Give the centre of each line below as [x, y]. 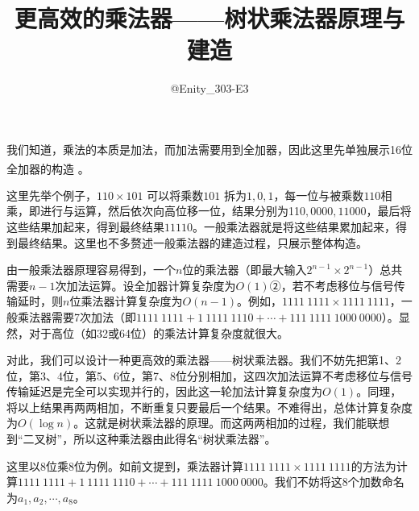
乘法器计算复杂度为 [132, 301]
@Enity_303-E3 [209, 88]
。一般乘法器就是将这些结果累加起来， [294, 226]
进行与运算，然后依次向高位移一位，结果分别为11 [170, 211]
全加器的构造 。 [48, 168]
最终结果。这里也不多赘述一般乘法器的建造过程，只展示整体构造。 [192, 242]
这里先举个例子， [52, 195]
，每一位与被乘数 [319, 195]
